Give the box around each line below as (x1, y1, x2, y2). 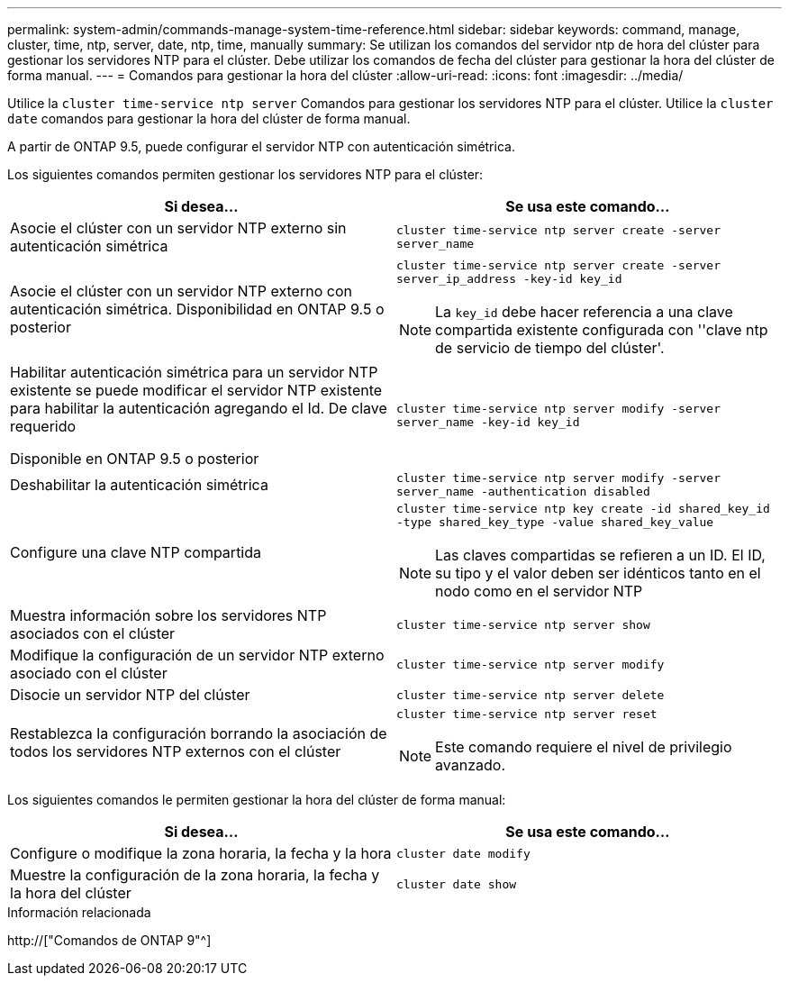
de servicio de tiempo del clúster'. (435, 339, 665, 357)
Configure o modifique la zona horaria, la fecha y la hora (10, 844, 392, 862)
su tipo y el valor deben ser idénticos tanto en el (435, 564, 761, 582)
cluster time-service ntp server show (396, 617, 650, 632)
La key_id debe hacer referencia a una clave (435, 303, 733, 321)
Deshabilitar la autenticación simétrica (10, 476, 268, 494)
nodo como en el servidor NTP (435, 582, 643, 600)
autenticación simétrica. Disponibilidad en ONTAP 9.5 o (10, 300, 385, 318)
